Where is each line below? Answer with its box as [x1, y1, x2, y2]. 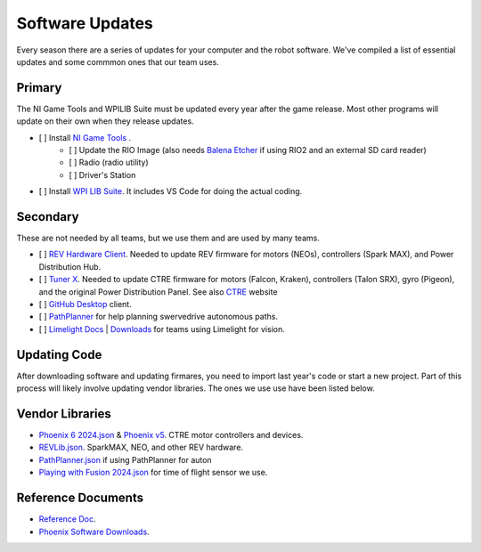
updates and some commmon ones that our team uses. [16, 56, 220, 67]
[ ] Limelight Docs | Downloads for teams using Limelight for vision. [38, 323, 285, 334]
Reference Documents [16, 491, 144, 506]
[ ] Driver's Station [69, 169, 136, 180]
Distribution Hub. [38, 261, 102, 272]
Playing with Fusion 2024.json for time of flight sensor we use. [38, 467, 268, 478]
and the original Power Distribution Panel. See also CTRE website [38, 286, 278, 297]
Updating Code [16, 347, 102, 362]
